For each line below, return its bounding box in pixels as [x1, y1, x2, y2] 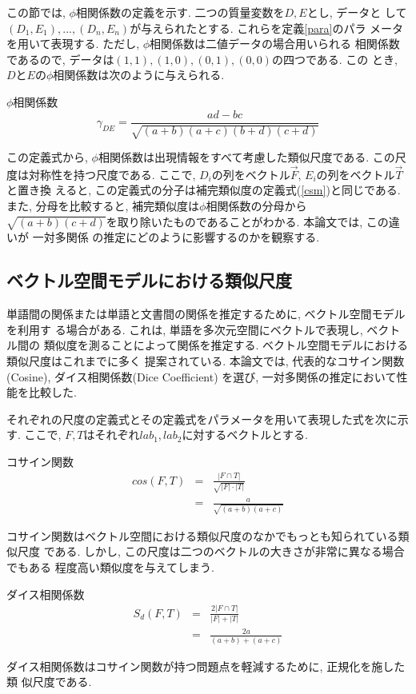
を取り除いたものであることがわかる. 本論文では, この [106, 213, 389, 229]
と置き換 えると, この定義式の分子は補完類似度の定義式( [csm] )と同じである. [6, 181, 401, 198]
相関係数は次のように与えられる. [53, 66, 225, 83]
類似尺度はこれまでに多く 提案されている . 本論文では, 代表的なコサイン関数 [6, 352, 405, 369]
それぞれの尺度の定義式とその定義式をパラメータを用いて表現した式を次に [6, 410, 398, 427]
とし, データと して [306, 4, 407, 20]
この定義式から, [6, 149, 88, 166]
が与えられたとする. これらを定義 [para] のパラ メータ [130, 19, 404, 36]
